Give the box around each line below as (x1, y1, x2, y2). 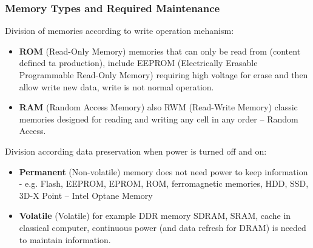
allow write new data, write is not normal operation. (19, 80, 214, 93)
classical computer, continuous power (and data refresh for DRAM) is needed (19, 221, 306, 233)
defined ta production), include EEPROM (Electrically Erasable (19, 56, 258, 69)
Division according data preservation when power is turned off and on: (5, 144, 267, 157)
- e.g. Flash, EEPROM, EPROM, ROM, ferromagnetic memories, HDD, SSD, (19, 177, 309, 190)
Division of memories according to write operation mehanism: (5, 24, 234, 37)
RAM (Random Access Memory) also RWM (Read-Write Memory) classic (19, 101, 298, 113)
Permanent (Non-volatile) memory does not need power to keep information (19, 165, 308, 178)
